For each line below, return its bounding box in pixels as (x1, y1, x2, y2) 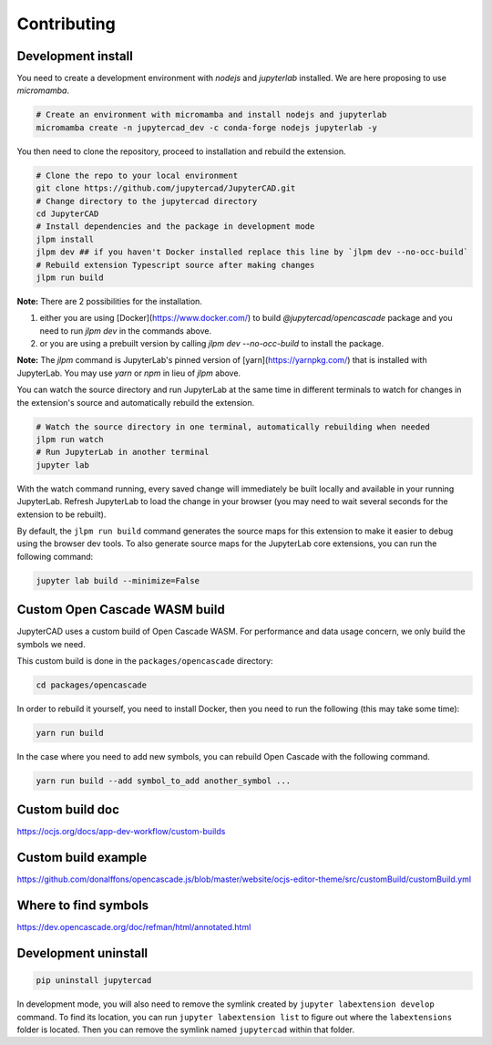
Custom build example (16, 850, 148, 865)
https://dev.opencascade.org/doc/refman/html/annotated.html (16, 922, 251, 933)
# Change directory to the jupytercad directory (36, 196, 258, 206)
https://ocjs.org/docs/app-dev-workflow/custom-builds (16, 826, 226, 837)
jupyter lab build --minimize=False (36, 575, 200, 585)
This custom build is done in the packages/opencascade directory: (16, 656, 273, 666)
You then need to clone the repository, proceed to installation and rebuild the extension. (16, 146, 346, 157)
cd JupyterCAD (36, 208, 99, 219)
